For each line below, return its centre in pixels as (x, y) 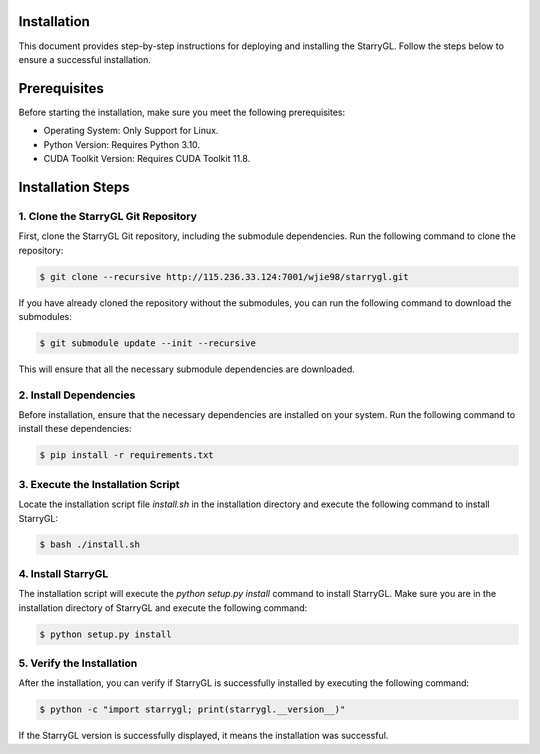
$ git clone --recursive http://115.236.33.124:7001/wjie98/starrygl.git (224, 276)
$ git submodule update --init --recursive (148, 343)
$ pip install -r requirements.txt (126, 455)
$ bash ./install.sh (89, 544)
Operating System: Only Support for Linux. (131, 131)
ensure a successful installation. (85, 59)
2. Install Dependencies (77, 395)
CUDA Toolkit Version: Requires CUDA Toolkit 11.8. (147, 158)
